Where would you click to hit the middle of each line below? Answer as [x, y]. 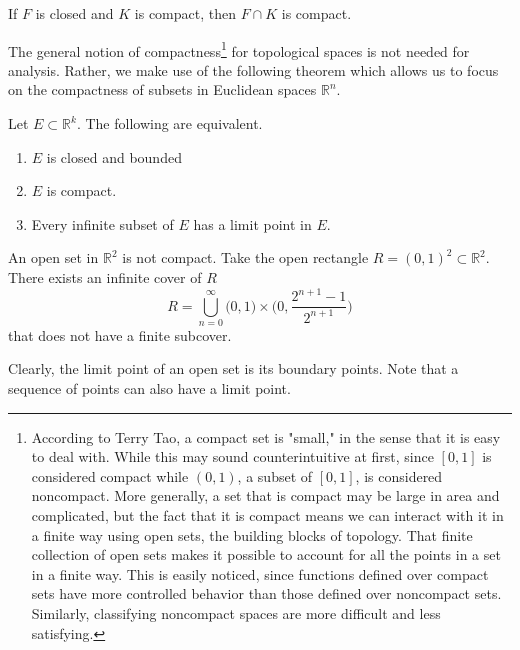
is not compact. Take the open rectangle [245, 257]
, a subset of [275, 475]
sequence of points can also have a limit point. [149, 388]
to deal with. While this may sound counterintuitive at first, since [232, 456]
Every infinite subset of [102, 223]
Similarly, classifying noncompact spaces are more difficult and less [236, 613]
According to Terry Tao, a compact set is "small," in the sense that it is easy [266, 436]
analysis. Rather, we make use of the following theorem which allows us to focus [253, 69]
